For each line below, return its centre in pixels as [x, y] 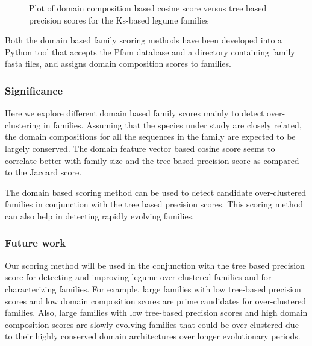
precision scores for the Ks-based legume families [119, 20]
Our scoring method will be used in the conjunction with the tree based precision [155, 265]
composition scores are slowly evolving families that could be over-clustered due [152, 324]
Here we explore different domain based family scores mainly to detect [135, 113]
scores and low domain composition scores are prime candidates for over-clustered [156, 300]
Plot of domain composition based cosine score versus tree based [148, 8]
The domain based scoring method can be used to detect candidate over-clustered [156, 192]
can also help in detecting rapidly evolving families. [100, 215]
